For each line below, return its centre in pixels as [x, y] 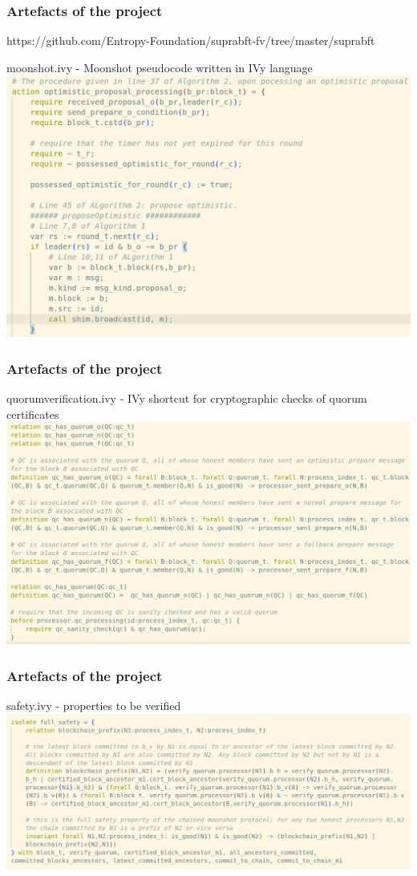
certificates [33, 414]
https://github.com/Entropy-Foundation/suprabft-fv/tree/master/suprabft [191, 41]
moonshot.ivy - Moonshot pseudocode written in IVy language [160, 67]
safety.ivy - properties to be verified [94, 706]
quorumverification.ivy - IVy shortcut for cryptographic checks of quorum [187, 398]
